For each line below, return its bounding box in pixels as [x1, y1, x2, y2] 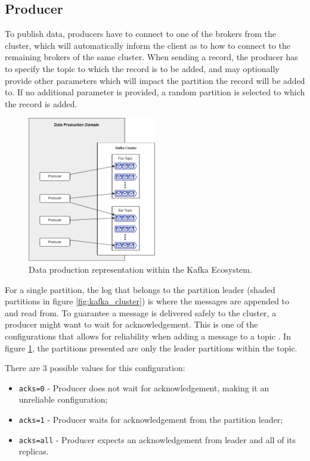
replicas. [18, 445, 49, 457]
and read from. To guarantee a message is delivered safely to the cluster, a [5, 306, 277, 319]
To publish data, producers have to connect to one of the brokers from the [5, 27, 277, 40]
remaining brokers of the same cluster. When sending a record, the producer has [5, 51, 298, 63]
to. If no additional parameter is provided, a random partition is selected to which [5, 86, 305, 98]
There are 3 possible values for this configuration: [5, 362, 185, 374]
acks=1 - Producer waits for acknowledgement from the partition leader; [18, 413, 283, 425]
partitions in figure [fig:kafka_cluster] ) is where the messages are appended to [5, 295, 290, 307]
